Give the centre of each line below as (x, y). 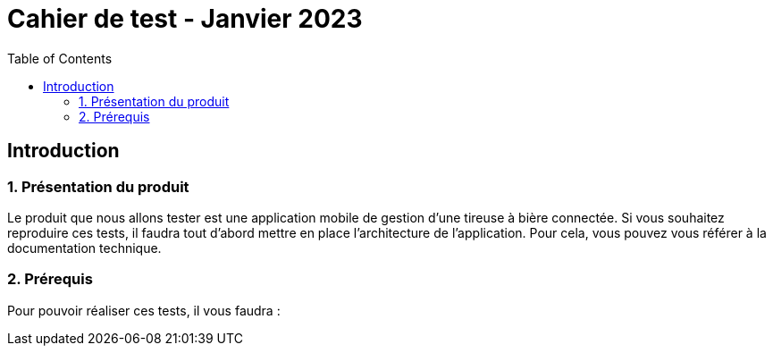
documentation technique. (84, 248)
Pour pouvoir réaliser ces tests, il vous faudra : (144, 310)
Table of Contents (60, 58)
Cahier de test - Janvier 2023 (185, 19)
